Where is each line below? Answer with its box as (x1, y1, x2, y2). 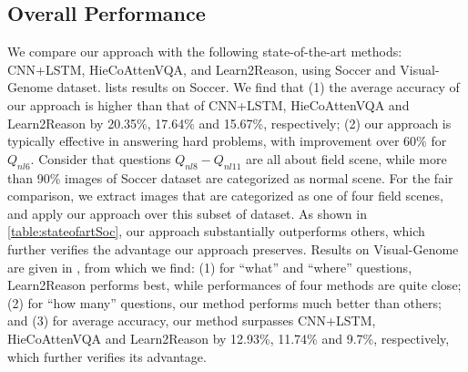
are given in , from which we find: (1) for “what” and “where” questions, (7, 257, 412, 276)
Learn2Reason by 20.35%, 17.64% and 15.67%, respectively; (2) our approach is (7, 113, 452, 132)
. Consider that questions (30, 149, 171, 168)
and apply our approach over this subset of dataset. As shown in (7, 203, 367, 222)
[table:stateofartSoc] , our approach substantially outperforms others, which (7, 222, 425, 241)
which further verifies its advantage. (7, 346, 207, 366)
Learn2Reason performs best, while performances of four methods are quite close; (7, 275, 462, 294)
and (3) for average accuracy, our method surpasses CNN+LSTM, (7, 311, 376, 330)
